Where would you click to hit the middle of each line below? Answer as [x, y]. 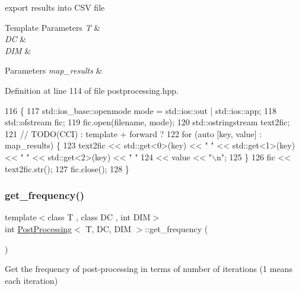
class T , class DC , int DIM [99, 217]
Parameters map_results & [54, 70]
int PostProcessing [39, 228]
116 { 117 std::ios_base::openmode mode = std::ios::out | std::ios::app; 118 [141, 110]
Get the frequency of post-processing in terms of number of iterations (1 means [149, 269]
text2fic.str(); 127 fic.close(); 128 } [67, 168]
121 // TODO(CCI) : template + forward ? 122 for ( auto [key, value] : [133, 133]
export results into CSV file [55, 7]
